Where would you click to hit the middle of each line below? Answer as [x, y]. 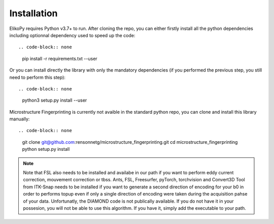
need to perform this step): [38, 77]
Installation [33, 13]
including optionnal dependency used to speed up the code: [72, 35]
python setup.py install [46, 149]
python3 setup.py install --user [55, 100]
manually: [20, 119]
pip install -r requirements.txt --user [60, 58]
